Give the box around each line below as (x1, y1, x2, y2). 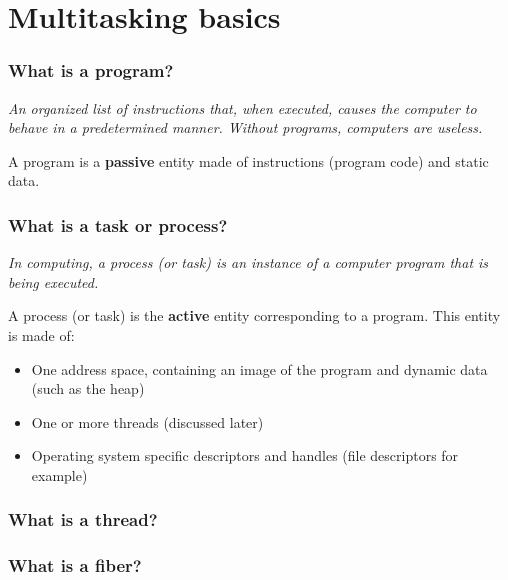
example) (31, 464, 88, 485)
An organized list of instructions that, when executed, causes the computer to (8, 97, 477, 118)
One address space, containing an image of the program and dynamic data (31, 358, 488, 379)
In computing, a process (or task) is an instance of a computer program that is (8, 252, 489, 273)
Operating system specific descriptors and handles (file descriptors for (31, 445, 459, 466)
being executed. (8, 271, 99, 292)
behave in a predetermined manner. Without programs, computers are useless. (8, 117, 483, 138)
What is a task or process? (8, 212, 228, 237)
